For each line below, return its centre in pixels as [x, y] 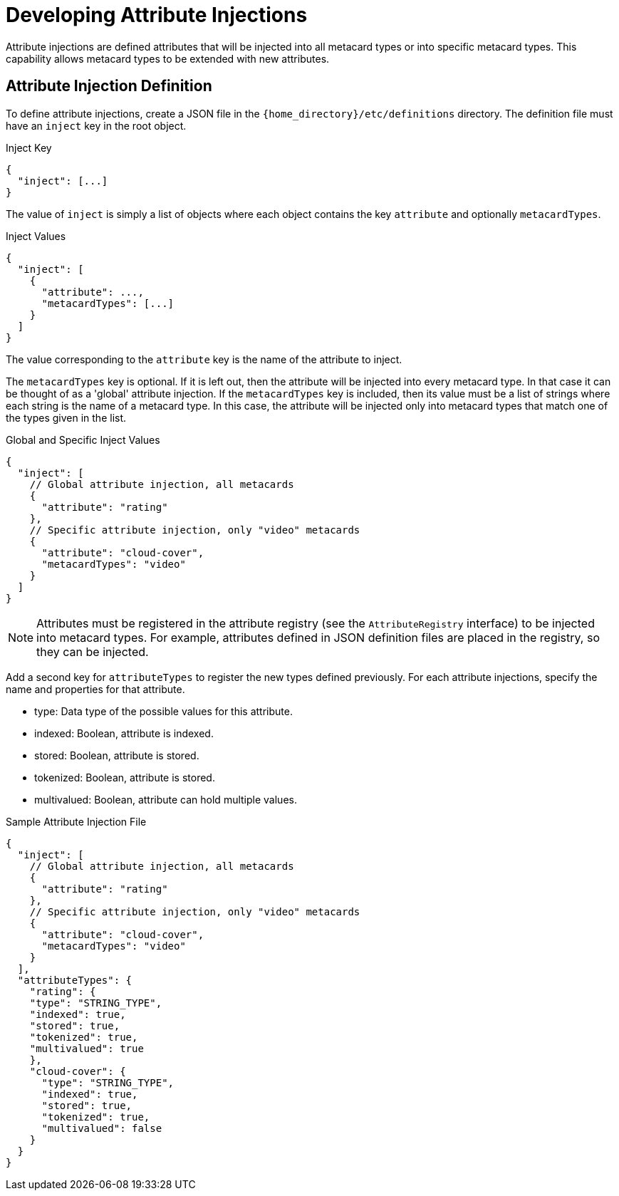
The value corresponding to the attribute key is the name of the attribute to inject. [204, 359]
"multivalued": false [102, 1128]
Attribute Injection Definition [109, 86]
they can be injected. [93, 651]
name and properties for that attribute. [95, 689]
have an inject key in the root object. [96, 125]
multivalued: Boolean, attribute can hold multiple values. [166, 799]
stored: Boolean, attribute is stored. [117, 755]
